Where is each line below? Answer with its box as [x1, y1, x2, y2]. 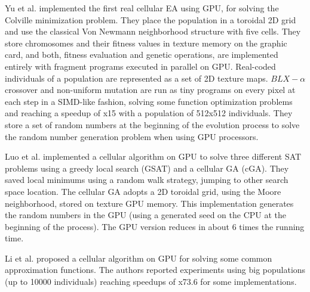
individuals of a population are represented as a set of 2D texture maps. [5, 72, 268, 84]
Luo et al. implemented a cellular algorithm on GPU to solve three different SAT [5, 150, 302, 163]
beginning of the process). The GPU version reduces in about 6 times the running [5, 220, 305, 232]
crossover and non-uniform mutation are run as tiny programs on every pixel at [5, 83, 296, 96]
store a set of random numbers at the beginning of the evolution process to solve [5, 118, 300, 131]
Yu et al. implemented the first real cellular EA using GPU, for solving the [5, 2, 279, 14]
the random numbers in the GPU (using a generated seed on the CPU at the [5, 209, 286, 221]
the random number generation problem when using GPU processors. [5, 130, 259, 142]
